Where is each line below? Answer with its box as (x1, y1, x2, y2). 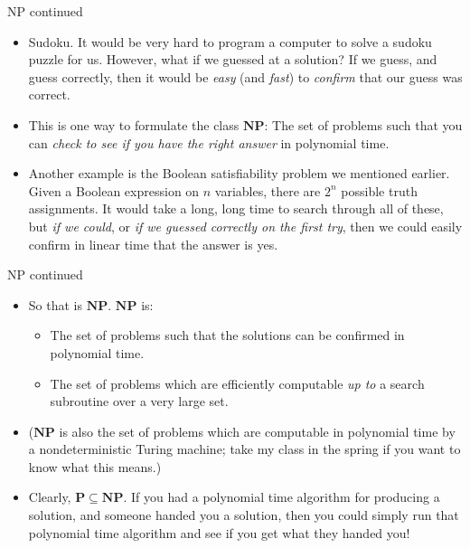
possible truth (341, 181, 418, 200)
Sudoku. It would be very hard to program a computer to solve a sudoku (28, 32, 432, 51)
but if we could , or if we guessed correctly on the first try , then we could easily (28, 216, 463, 235)
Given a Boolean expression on (28, 181, 200, 200)
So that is (28, 295, 82, 314)
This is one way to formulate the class (28, 115, 240, 134)
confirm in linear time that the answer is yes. (28, 234, 278, 253)
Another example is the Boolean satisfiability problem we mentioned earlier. (28, 164, 450, 183)
